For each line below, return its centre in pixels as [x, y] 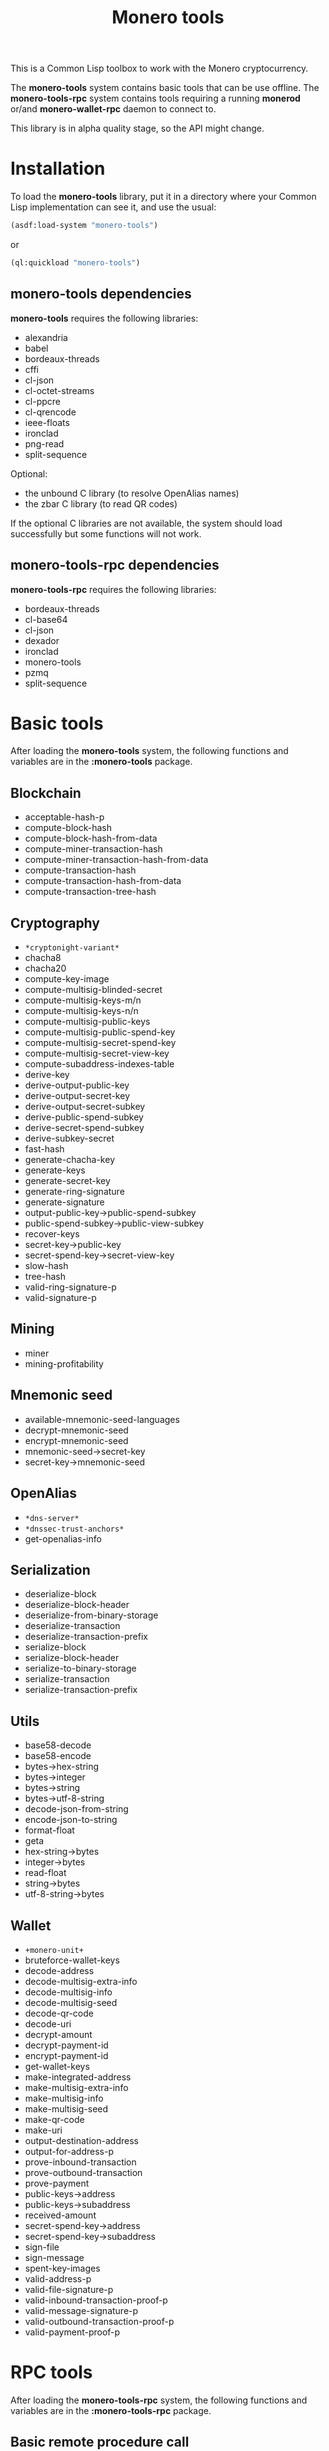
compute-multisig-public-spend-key [100, 1032]
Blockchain [46, 792]
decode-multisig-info [68, 1992]
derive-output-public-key [77, 1085]
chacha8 [43, 958]
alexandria [46, 337]
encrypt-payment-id [66, 2055]
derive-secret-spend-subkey [84, 1128]
